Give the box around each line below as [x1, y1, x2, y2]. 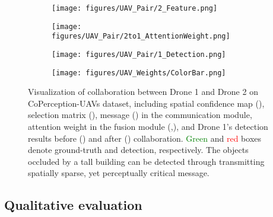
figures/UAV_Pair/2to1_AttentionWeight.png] [52, 32, 230, 41]
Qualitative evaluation [4, 196, 142, 214]
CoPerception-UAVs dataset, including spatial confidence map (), [28, 97, 265, 109]
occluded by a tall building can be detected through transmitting [28, 155, 265, 167]
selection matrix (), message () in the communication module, [28, 108, 252, 121]
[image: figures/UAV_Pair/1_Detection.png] [52, 50, 226, 59]
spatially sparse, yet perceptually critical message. [28, 167, 209, 179]
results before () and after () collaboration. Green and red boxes [28, 132, 262, 144]
